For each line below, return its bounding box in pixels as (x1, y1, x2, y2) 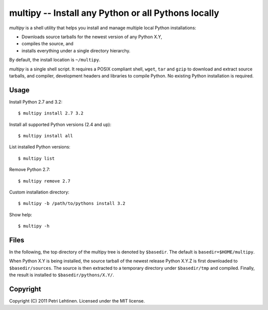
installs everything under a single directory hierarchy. (21, 48, 131, 54)
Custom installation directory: (9, 189, 69, 195)
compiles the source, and (21, 41, 74, 47)
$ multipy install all (18, 133, 73, 138)
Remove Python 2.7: (9, 167, 51, 173)
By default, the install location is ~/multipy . (9, 57, 101, 63)
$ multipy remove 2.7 (18, 178, 70, 184)
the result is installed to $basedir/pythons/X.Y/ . (9, 272, 114, 278)
